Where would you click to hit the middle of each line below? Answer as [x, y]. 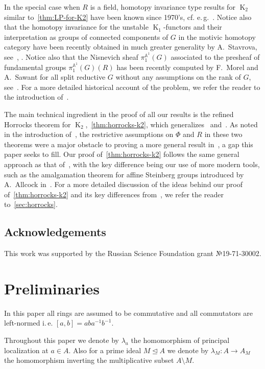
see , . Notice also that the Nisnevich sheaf [71, 56]
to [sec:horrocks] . [31, 204]
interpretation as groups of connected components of [86, 37]
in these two [223, 134]
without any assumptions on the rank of [178, 77]
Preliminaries [52, 288]
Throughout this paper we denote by [62, 340]
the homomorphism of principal [180, 340]
